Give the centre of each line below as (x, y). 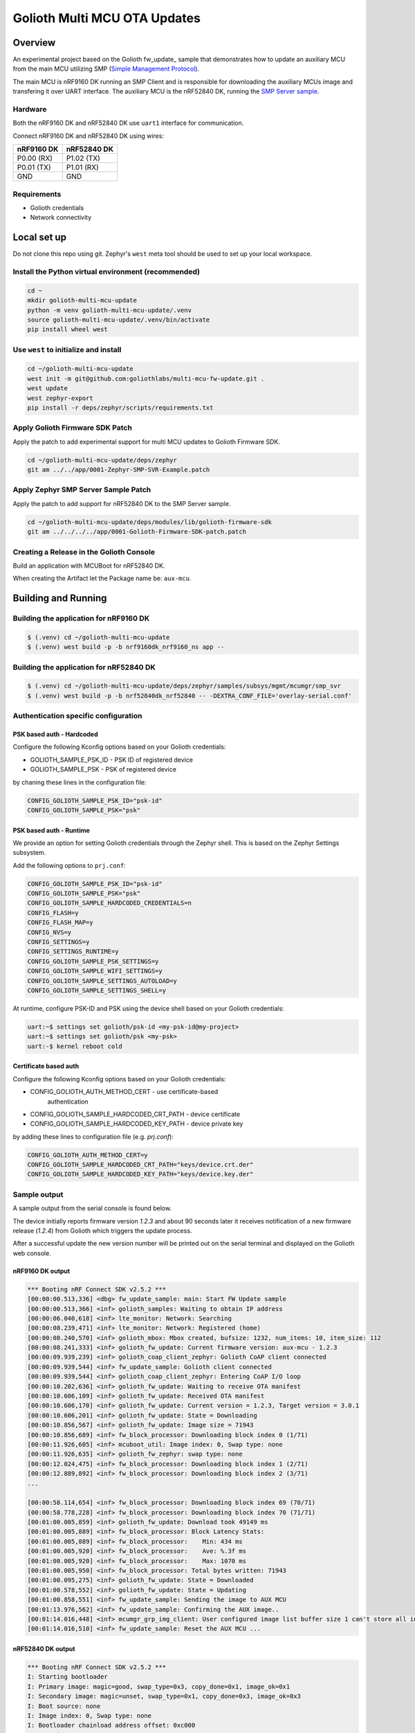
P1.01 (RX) (83, 168)
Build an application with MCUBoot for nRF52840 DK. (89, 566)
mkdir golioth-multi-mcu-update (82, 301)
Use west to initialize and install (67, 349)
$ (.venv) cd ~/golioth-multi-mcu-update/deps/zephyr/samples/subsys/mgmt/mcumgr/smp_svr (184, 686)
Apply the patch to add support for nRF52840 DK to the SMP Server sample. (122, 503)
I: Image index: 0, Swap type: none (90, 1715)
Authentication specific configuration (77, 716)
